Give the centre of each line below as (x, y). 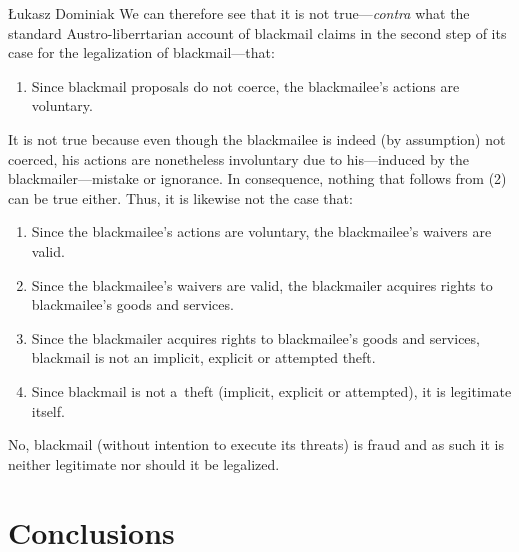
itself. (48, 410)
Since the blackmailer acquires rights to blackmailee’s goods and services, (255, 337)
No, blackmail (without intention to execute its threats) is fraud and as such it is (256, 444)
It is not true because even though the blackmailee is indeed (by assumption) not (257, 138)
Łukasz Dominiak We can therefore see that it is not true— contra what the (239, 13)
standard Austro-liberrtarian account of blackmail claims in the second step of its (257, 32)
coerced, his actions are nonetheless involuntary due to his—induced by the (238, 158)
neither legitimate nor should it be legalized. (144, 463)
